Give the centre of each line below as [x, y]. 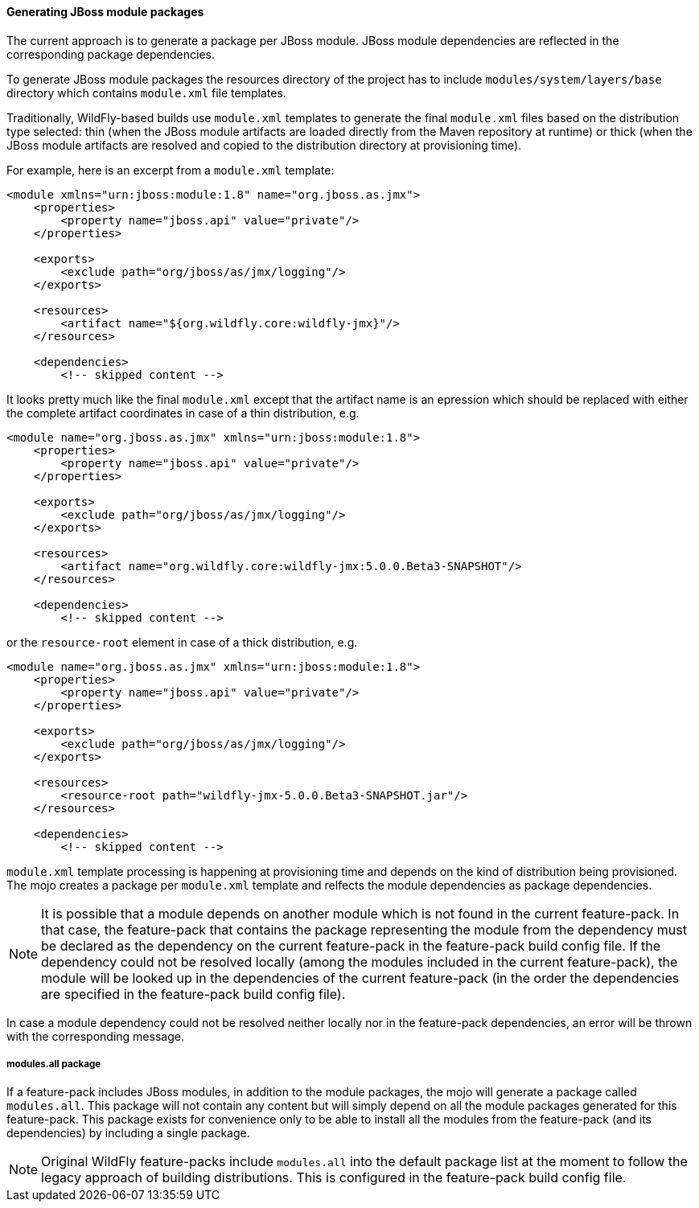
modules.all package [54, 1064]
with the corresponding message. [95, 1036]
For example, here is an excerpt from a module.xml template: [171, 170]
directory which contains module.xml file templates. [146, 92]
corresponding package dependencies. [111, 54]
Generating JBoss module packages [105, 12]
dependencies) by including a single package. [128, 1133]
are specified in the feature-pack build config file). [193, 994]
